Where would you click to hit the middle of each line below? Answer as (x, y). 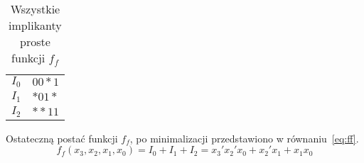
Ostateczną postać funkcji (62, 138)
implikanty (35, 25)
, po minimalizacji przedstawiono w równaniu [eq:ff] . (244, 138)
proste (35, 41)
